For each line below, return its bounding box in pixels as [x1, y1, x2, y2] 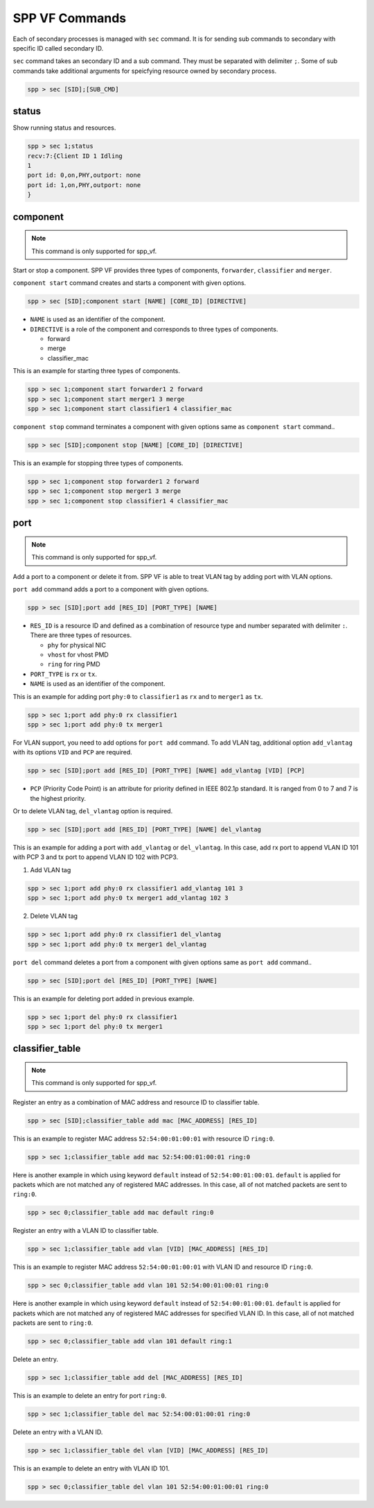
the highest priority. [30, 794, 87, 802]
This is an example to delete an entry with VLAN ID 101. [12, 1464, 170, 1473]
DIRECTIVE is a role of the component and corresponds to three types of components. [30, 324, 278, 333]
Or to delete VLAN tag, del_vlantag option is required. [12, 807, 173, 815]
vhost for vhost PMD [47, 650, 109, 659]
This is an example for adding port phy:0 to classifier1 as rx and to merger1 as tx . [12, 692, 263, 700]
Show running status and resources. [12, 123, 116, 132]
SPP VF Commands [12, 10, 127, 26]
